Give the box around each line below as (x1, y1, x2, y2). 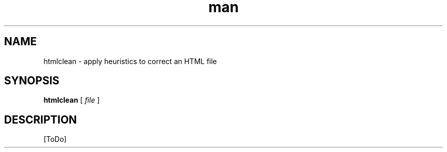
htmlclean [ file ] (43, 96, 100, 105)
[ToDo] (43, 135, 67, 144)
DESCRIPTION (4, 113, 77, 126)
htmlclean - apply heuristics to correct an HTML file (43, 56, 217, 66)
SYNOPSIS (4, 74, 60, 87)
